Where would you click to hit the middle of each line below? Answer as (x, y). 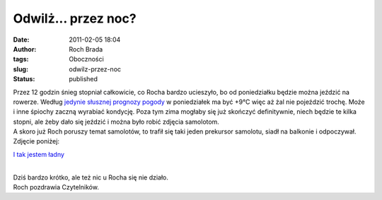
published (83, 79)
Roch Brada (86, 49)
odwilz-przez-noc (95, 69)
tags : (21, 59)
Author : (25, 49)
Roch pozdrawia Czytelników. (56, 187)
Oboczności (86, 59)
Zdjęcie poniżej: (36, 141)
